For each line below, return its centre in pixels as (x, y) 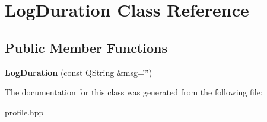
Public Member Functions (86, 47)
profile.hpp (24, 112)
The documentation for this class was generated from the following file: (134, 92)
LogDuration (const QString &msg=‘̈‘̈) (79, 72)
